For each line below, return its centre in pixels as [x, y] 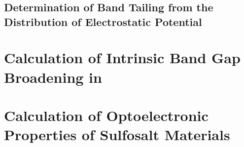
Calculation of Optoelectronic [106, 115]
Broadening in [53, 77]
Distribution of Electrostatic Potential [103, 21]
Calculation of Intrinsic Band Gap [122, 58]
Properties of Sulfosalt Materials [117, 135]
